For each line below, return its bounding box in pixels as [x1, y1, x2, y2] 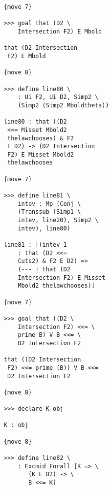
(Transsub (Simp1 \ [18, 208, 81, 216]
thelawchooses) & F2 [7, 134, 74, 142]
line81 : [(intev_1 [3, 241, 67, 249]
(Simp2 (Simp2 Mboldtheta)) [18, 101, 109, 109]
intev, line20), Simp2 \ [18, 217, 99, 224]
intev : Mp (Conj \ [18, 200, 81, 207]
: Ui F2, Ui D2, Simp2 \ [18, 94, 99, 101]
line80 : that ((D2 [3, 118, 67, 126]
